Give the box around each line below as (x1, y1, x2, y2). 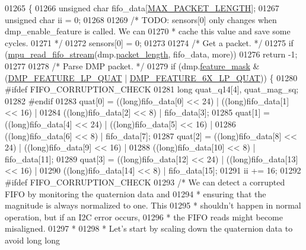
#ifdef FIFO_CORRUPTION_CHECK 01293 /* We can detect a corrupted (5, 175, 285, 188)
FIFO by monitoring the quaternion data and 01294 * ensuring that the (5, 187, 266, 200)
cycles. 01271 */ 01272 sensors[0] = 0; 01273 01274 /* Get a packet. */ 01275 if (5, 36, 294, 49)
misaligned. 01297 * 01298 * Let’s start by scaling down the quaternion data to (5, 222, 293, 235)
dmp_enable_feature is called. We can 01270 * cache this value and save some (5, 25, 291, 37)
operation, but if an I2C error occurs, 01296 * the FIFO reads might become (5, 210, 283, 223)
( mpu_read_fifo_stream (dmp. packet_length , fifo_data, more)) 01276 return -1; (5, 48, 298, 60)
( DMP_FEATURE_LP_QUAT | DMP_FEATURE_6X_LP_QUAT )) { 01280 (5, 71, 298, 84)
